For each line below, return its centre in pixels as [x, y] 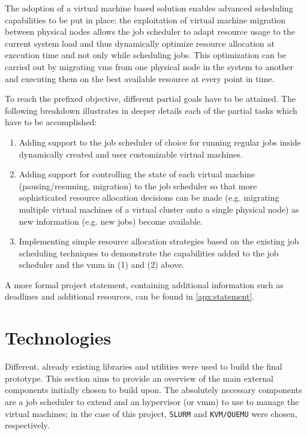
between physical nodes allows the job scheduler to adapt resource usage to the [150, 31]
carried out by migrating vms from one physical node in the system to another [149, 66]
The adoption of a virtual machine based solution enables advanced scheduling [149, 8]
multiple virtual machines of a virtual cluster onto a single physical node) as [159, 209]
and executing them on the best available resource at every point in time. [140, 78]
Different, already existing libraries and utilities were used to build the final [144, 366]
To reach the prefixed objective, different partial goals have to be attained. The [151, 99]
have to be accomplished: [51, 122]
